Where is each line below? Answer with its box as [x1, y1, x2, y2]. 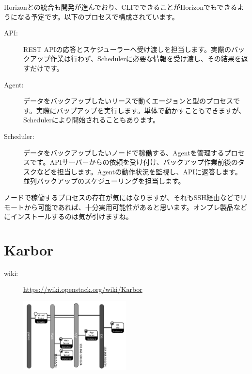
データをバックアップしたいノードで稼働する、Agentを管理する [23, 147, 224, 157]
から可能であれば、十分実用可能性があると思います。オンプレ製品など [24, 202, 248, 212]
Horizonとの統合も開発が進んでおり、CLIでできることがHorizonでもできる [4, 2, 237, 12]
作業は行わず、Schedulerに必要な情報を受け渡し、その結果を [50, 53, 241, 64]
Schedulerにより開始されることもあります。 [23, 115, 160, 125]
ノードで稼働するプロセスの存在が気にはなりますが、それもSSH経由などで [4, 192, 240, 202]
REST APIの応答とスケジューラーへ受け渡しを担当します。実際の [23, 44, 232, 54]
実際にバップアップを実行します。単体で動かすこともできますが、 [36, 105, 246, 115]
